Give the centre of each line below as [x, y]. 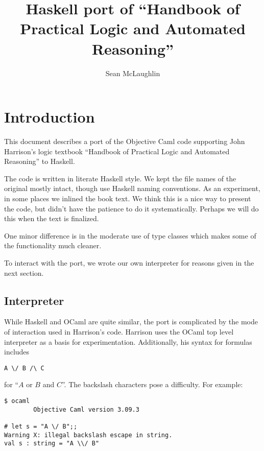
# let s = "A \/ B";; [41, 426]
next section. [24, 272]
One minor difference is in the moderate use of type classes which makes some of [130, 235]
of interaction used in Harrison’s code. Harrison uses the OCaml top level [119, 331]
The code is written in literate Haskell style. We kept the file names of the [120, 178]
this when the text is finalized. [52, 218]
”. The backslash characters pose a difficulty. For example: [152, 384]
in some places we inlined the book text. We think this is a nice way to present [128, 198]
